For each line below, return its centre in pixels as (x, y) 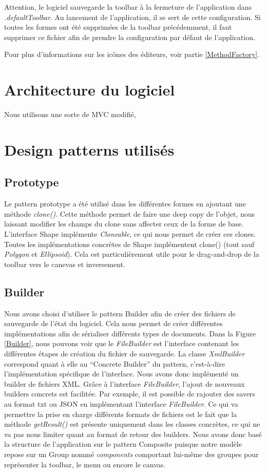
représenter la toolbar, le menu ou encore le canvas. (85, 464)
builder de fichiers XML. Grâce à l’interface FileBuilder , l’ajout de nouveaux (125, 383)
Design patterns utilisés (89, 149)
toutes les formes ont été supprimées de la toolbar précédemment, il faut (118, 27)
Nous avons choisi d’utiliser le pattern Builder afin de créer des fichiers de (120, 313)
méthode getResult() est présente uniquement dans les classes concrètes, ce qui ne (132, 424)
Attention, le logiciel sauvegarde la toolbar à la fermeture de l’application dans (128, 7)
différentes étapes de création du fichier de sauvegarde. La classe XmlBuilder (125, 353)
